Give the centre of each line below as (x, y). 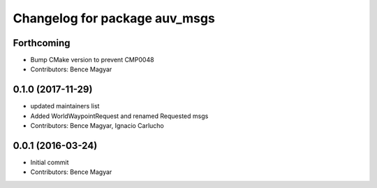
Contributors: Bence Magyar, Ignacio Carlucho (97, 126)
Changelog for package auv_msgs (114, 18)
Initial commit (50, 162)
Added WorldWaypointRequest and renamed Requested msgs (119, 116)
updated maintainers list (65, 106)
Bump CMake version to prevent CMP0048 (92, 60)
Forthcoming (42, 43)
